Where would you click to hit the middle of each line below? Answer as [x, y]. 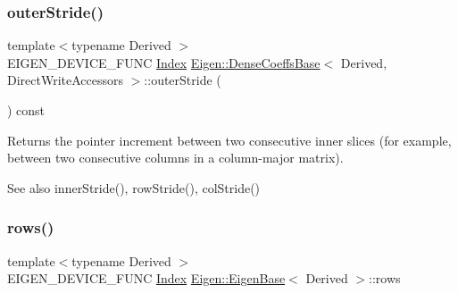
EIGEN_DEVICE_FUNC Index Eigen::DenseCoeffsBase [164, 62]
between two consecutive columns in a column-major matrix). [175, 158]
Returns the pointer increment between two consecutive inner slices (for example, [229, 140]
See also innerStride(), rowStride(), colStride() [134, 187]
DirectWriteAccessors [66, 80]
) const [26, 110]
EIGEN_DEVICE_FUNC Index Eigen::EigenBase [146, 278]
